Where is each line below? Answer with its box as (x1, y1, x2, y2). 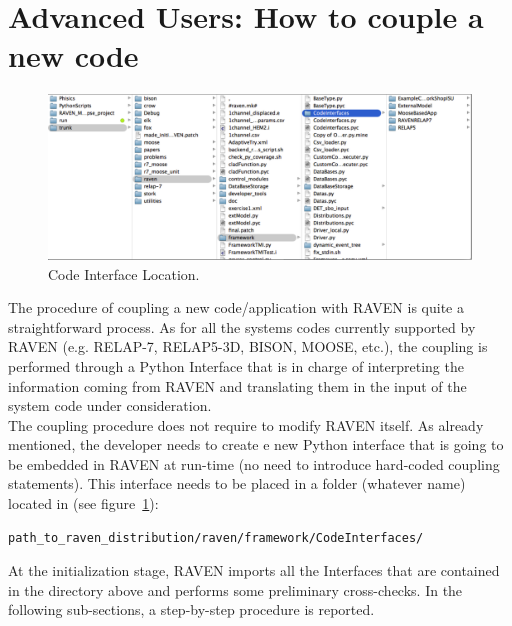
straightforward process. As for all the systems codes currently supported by (8, 316, 476, 337)
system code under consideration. (8, 395, 212, 416)
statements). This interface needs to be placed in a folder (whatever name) (8, 473, 466, 494)
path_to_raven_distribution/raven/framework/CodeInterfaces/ (8, 530, 424, 545)
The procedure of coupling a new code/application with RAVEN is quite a (8, 297, 464, 318)
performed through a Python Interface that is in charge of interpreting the (8, 355, 464, 376)
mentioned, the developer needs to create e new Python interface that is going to (8, 434, 504, 455)
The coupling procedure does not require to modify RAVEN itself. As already (8, 414, 484, 435)
